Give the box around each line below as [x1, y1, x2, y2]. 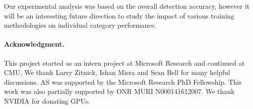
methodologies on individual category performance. [4, 20, 156, 30]
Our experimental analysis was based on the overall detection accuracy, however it [4, 1, 250, 11]
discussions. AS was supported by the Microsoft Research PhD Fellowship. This [4, 76, 242, 87]
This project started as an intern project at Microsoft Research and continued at [4, 57, 245, 68]
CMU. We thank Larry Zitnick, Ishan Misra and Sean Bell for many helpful [4, 67, 230, 77]
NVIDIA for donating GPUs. [4, 95, 91, 106]
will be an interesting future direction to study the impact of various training [4, 10, 234, 20]
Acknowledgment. [4, 39, 64, 49]
